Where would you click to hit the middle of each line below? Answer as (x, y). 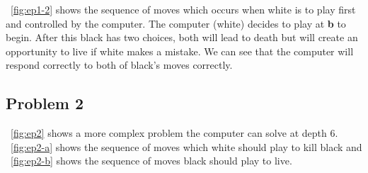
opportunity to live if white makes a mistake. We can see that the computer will (180, 51)
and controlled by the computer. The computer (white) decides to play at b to (176, 23)
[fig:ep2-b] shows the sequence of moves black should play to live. (151, 161)
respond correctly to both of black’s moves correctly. (119, 65)
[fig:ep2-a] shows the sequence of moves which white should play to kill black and (186, 146)
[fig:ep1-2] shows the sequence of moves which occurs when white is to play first (183, 9)
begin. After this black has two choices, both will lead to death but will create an (182, 37)
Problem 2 (45, 103)
